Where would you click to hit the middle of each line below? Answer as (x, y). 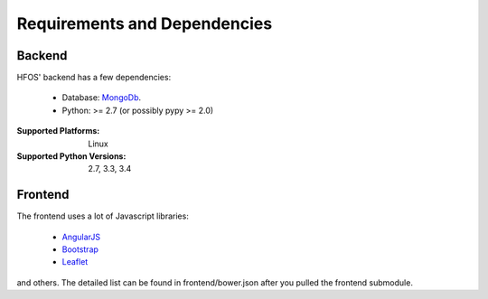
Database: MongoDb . (102, 98)
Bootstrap (80, 249)
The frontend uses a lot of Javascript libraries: (103, 216)
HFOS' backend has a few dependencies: (94, 78)
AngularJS (81, 237)
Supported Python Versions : (71, 156)
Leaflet (75, 262)
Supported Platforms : (58, 131)
